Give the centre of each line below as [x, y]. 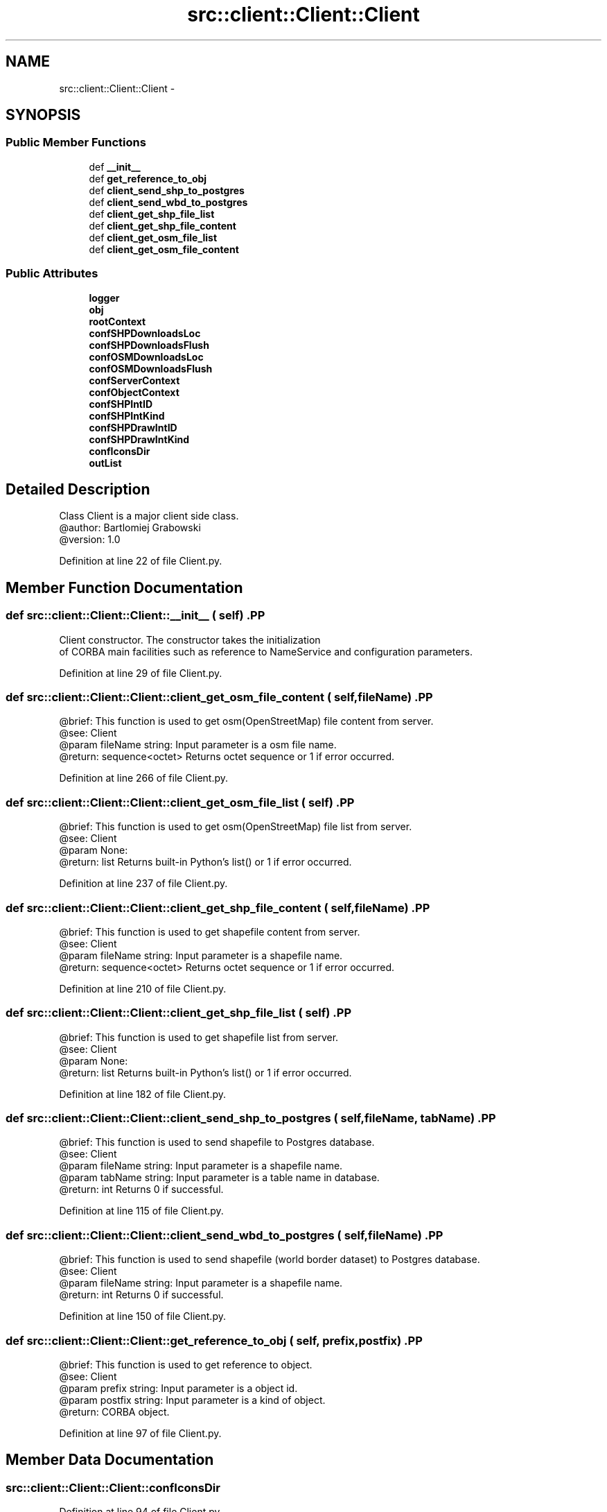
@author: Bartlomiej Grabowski [130, 528]
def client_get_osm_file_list [153, 237]
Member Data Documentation [110, 1460]
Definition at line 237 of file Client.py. [143, 884]
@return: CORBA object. [114, 1411]
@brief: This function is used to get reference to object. [186, 1364]
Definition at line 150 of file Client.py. [142, 1316]
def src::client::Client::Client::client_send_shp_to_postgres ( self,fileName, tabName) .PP [251, 1118]
